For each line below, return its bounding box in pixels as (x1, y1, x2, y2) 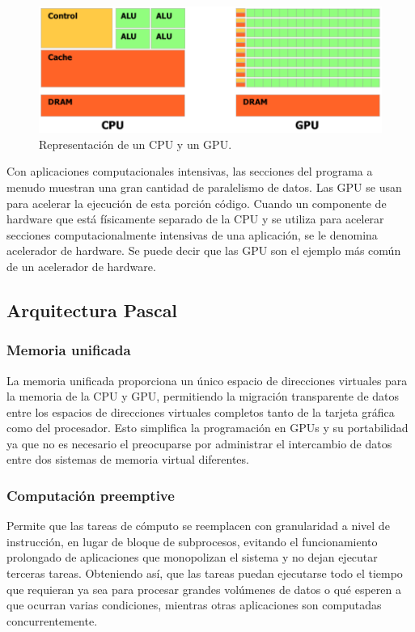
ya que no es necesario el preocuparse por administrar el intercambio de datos (6, 435, 392, 452)
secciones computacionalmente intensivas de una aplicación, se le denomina (6, 226, 378, 243)
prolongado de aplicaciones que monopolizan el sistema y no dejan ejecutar (6, 549, 378, 566)
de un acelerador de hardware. (6, 257, 156, 274)
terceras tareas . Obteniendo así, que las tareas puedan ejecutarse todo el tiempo (6, 565, 403, 582)
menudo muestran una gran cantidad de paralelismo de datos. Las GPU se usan (6, 178, 402, 195)
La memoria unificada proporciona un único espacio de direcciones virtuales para (6, 371, 408, 388)
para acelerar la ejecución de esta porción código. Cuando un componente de (6, 194, 387, 211)
